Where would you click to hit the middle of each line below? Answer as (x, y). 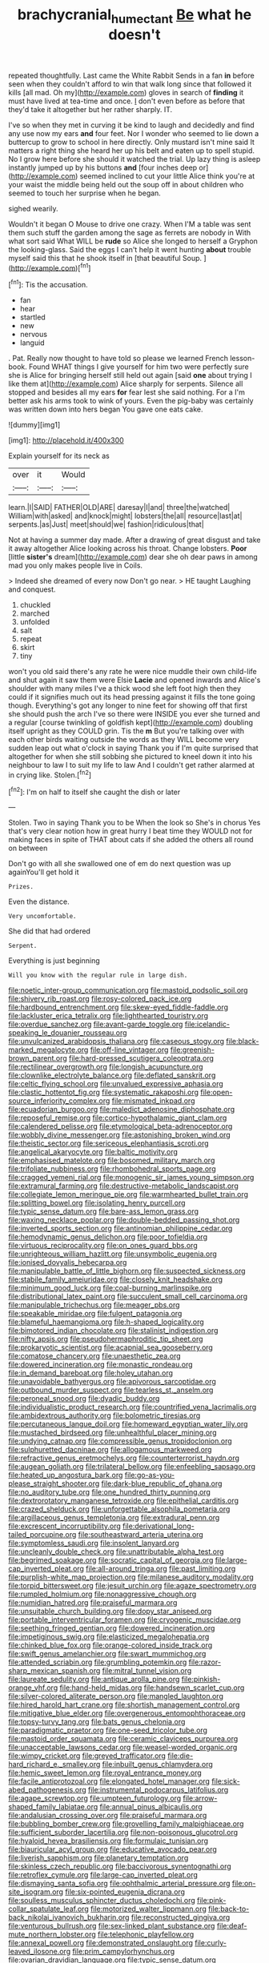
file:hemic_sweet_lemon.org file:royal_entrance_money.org (105, 1773)
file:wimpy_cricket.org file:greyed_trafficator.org (87, 1756)
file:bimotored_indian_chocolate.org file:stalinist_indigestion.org (113, 1331)
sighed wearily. (33, 208)
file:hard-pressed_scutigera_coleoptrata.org (141, 1058)
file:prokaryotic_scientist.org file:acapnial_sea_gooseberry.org (111, 1347)
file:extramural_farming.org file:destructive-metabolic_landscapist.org (123, 1186)
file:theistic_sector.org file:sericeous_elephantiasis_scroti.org (109, 1143)
